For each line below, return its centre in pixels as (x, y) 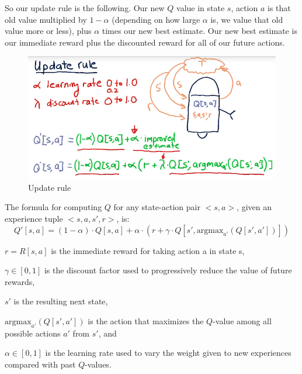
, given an (254, 207)
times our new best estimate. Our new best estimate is (199, 31)
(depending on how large (156, 19)
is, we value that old (247, 19)
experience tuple (34, 219)
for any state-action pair (157, 207)
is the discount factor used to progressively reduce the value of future (168, 270)
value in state (201, 8)
